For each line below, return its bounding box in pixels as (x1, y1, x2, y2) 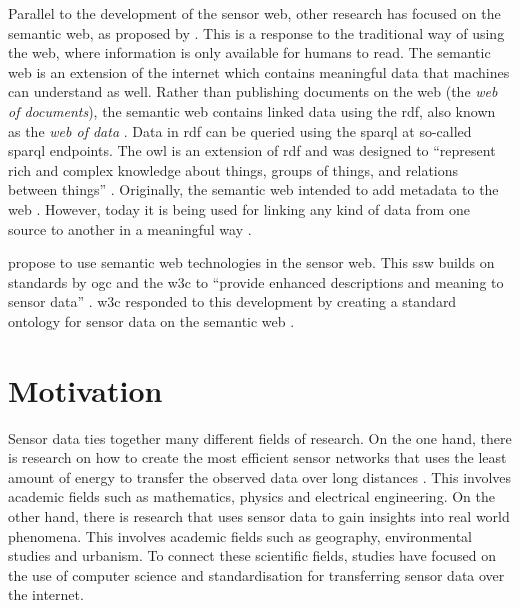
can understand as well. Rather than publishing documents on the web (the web (8, 81, 498, 102)
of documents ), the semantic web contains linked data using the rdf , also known (8, 100, 496, 121)
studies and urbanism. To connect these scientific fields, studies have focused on (8, 545, 496, 566)
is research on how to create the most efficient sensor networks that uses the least (8, 447, 507, 468)
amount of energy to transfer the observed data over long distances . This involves (8, 466, 512, 487)
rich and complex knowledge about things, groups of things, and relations (8, 159, 459, 180)
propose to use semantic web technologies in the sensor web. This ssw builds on (8, 252, 495, 273)
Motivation (8, 369, 163, 410)
